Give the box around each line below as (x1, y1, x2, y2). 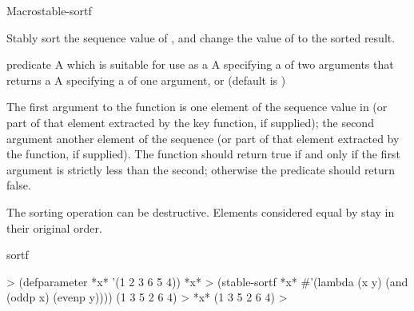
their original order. (6, 219, 102, 236)
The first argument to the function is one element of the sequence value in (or (6, 98, 388, 115)
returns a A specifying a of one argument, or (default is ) (6, 71, 286, 88)
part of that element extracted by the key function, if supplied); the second (6, 114, 374, 130)
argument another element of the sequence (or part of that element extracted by (6, 130, 400, 146)
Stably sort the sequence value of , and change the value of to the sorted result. (6, 29, 396, 46)
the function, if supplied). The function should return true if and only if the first (6, 146, 400, 162)
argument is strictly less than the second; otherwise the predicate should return (6, 161, 396, 177)
